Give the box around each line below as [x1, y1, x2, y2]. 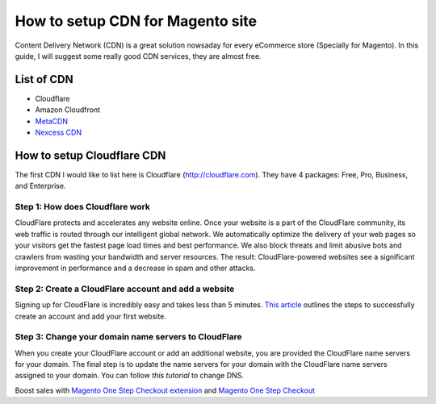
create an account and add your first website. [15, 311, 167, 321]
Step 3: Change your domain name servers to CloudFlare [15, 331, 242, 343]
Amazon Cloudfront [35, 105, 101, 115]
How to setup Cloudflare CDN [15, 148, 166, 162]
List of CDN [15, 73, 73, 86]
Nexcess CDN [35, 127, 82, 137]
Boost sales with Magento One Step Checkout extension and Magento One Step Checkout [15, 385, 315, 395]
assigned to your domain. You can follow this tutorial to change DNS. [15, 371, 244, 381]
